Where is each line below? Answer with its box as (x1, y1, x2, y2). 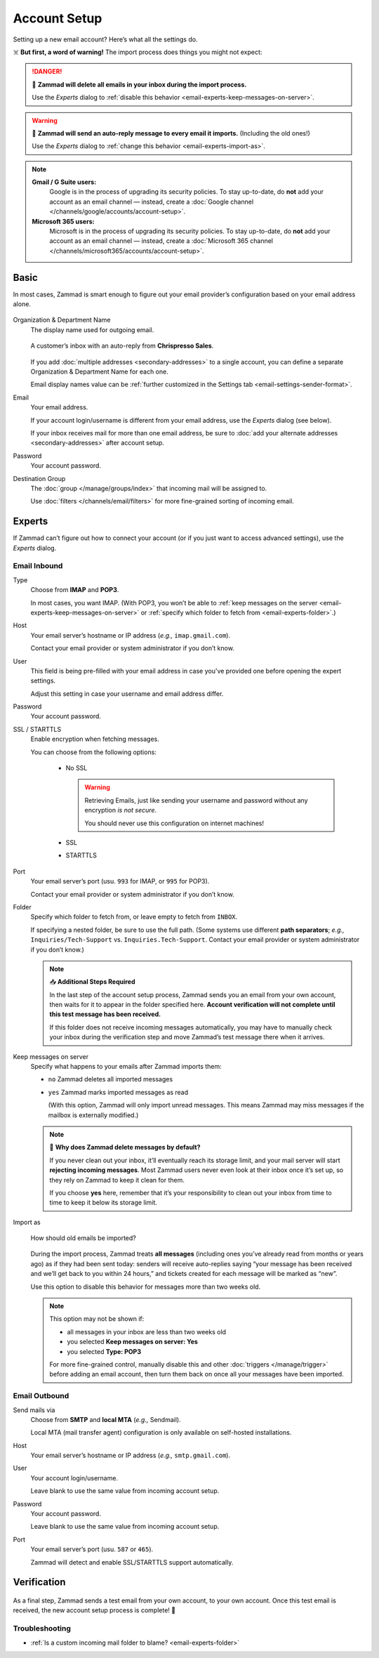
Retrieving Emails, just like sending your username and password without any (84, 796, 308, 804)
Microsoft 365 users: (32, 217, 95, 225)
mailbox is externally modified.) (48, 1110, 139, 1119)
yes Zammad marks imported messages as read (48, 1088, 189, 1096)
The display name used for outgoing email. (30, 325, 154, 334)
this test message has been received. (49, 1010, 161, 1018)
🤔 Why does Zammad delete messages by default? (49, 1143, 201, 1152)
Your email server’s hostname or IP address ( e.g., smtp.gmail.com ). (30, 1451, 231, 1460)
